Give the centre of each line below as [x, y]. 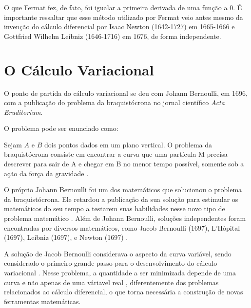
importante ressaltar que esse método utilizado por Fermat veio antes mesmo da [124, 17]
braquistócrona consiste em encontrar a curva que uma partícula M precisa [116, 154]
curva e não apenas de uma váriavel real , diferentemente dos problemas [111, 282]
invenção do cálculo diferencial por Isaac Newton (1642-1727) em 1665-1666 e [119, 27]
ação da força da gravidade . [46, 173]
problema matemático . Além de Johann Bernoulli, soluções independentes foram [125, 218]
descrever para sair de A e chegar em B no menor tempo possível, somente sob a [124, 164]
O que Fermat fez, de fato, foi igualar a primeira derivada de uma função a [116, 7]
